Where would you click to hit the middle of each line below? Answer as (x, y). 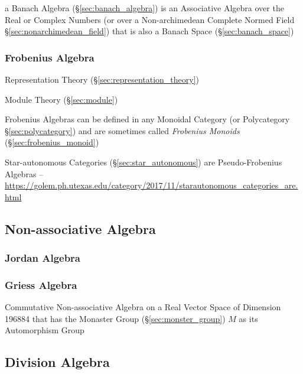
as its (248, 318)
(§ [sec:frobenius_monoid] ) (52, 142)
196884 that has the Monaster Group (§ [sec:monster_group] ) (115, 318)
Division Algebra (57, 362)
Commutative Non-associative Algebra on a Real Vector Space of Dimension (143, 307)
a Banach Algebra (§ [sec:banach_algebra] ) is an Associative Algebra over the (144, 8)
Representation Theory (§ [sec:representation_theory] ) (102, 79)
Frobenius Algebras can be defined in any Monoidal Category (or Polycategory (147, 119)
